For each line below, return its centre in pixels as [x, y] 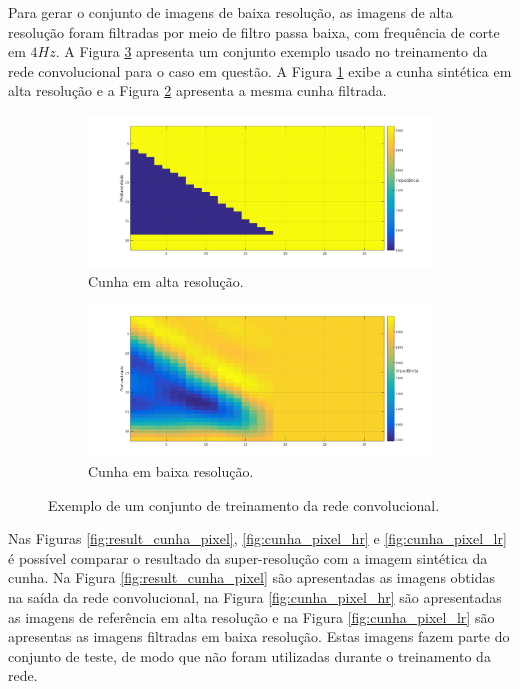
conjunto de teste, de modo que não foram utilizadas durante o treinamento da [249, 655]
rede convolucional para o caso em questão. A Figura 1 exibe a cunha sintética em [260, 70]
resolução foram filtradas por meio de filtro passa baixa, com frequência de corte [254, 31]
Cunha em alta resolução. [166, 280]
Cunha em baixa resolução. [171, 471]
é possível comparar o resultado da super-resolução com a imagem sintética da [248, 557]
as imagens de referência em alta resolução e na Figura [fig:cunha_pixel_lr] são [251, 616]
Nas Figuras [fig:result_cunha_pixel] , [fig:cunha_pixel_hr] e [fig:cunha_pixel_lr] [257, 538]
